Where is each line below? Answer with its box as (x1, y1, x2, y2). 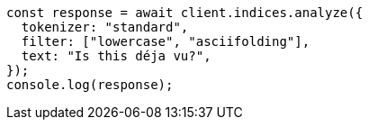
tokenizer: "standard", (21, 20, 189, 34)
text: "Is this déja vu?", (21, 49, 211, 63)
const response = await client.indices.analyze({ (6, 5, 364, 20)
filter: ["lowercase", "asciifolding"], (21, 34, 310, 49)
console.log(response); (6, 77, 174, 92)
